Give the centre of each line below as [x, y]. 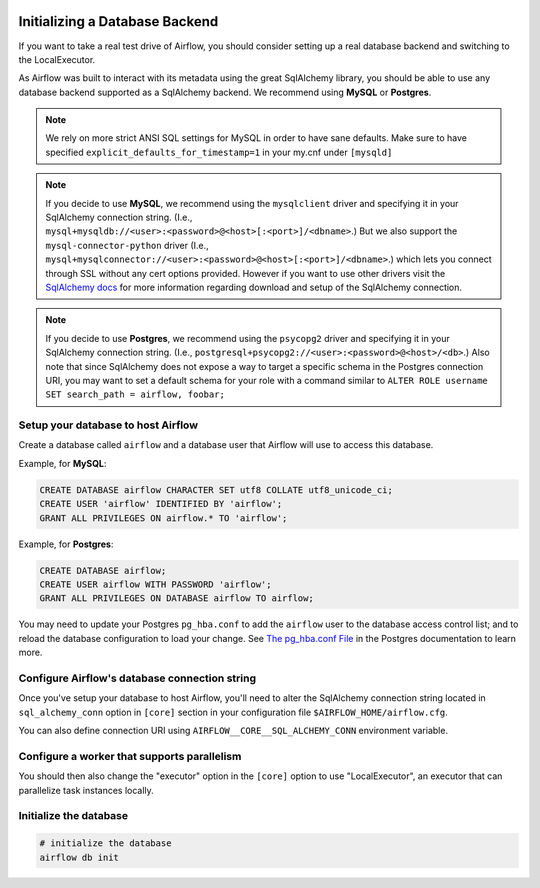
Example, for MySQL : [62, 463]
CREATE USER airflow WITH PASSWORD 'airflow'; [155, 584]
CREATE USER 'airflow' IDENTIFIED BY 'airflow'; [161, 504]
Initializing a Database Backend [118, 21]
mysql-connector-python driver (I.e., [127, 245]
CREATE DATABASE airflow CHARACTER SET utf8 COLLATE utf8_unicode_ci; [216, 489]
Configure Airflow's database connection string [137, 678]
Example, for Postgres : [66, 544]
